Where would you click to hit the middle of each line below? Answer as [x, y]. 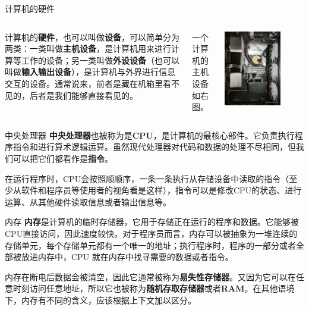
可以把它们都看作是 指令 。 [63, 158]
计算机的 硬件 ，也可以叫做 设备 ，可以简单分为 [92, 37]
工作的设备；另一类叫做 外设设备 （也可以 [100, 60]
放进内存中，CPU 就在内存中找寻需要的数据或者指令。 [127, 257]
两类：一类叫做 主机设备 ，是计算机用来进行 [88, 48]
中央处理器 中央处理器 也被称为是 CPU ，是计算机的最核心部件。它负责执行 [150, 135]
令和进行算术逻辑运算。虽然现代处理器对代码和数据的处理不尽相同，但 [158, 147]
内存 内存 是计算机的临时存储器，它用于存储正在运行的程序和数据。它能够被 [152, 222]
